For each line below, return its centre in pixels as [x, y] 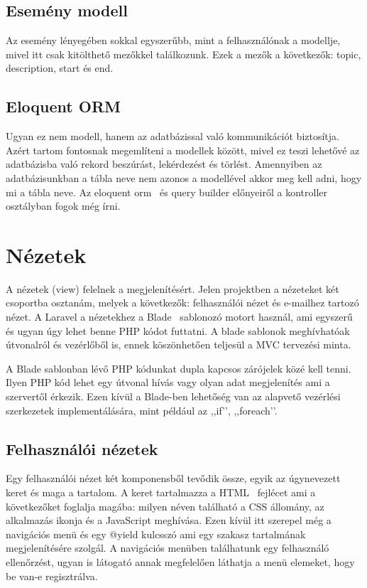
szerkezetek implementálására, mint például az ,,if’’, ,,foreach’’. [142, 410]
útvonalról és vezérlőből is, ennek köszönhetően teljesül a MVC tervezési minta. [179, 344]
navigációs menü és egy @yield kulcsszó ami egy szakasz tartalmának [156, 534]
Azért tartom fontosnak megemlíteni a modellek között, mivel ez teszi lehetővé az [183, 150]
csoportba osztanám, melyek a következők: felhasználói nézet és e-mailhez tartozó [182, 303]
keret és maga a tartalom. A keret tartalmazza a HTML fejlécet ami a [161, 492]
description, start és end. [60, 68]
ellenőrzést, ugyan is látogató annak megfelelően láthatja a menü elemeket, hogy [180, 561]
